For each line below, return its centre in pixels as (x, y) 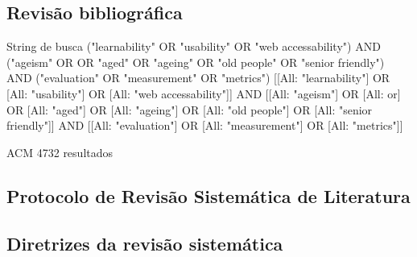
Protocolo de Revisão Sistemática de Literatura (208, 195)
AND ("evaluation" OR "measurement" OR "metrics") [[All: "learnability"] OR (198, 78)
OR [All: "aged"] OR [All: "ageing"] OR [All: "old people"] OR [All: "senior (190, 109)
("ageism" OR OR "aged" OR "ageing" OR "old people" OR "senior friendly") (196, 62)
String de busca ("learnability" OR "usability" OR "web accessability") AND (194, 46)
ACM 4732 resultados (60, 152)
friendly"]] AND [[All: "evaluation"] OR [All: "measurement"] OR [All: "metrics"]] (205, 125)
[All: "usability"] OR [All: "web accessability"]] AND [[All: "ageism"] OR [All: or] (204, 93)
